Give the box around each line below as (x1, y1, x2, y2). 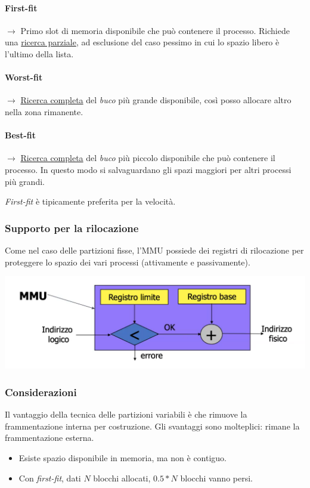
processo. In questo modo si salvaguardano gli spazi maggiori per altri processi (5, 163, 292, 175)
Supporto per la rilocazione (5, 220, 139, 235)
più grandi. (5, 175, 45, 187)
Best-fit (5, 129, 36, 141)
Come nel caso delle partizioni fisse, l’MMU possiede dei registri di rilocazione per (5, 243, 304, 256)
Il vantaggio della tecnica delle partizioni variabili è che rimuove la (5, 408, 247, 421)
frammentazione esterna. (5, 431, 94, 444)
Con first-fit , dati (18, 471, 81, 484)
